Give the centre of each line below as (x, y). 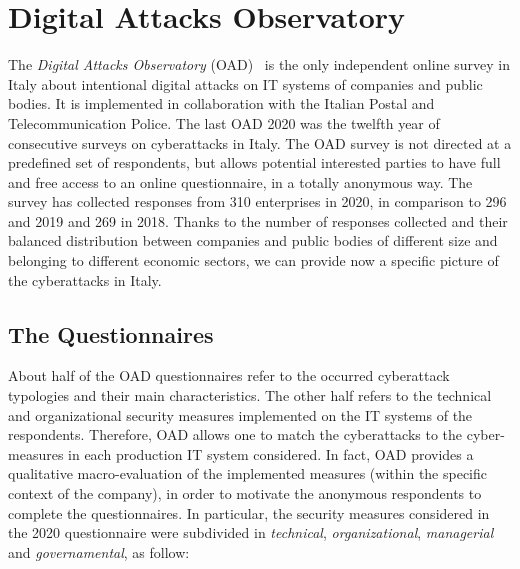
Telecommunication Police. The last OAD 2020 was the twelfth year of (224, 122)
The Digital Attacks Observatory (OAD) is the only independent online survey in (259, 64)
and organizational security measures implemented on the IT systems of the (240, 414)
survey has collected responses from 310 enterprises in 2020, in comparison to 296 (257, 201)
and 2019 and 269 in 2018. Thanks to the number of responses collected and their (258, 220)
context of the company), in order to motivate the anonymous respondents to (245, 493)
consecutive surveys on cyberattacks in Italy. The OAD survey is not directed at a (260, 142)
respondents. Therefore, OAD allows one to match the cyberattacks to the (235, 434)
